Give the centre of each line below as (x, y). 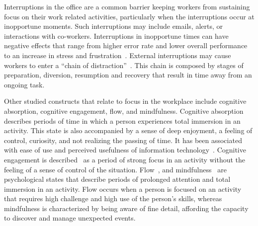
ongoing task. (24, 84)
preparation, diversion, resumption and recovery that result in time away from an (128, 75)
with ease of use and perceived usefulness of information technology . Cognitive (125, 150)
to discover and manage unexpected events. (70, 218)
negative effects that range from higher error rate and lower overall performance (126, 45)
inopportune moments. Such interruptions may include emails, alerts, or (113, 26)
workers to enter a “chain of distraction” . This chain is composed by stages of (124, 65)
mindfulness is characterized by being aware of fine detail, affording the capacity (126, 208)
